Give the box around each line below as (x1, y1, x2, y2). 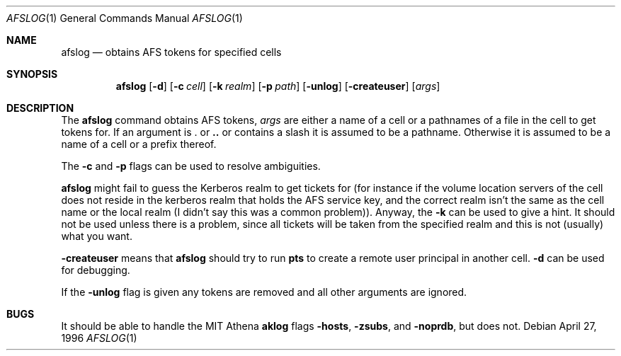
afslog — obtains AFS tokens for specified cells (61, 46, 282, 58)
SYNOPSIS (6, 68, 58, 80)
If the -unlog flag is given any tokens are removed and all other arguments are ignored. (61, 286, 467, 298)
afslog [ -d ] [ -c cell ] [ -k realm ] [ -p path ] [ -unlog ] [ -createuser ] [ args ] (115, 80, 440, 92)
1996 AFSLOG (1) (61, 332, 137, 344)
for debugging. (61, 264, 130, 276)
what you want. (61, 230, 132, 242)
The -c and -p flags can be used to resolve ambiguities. (61, 160, 321, 172)
